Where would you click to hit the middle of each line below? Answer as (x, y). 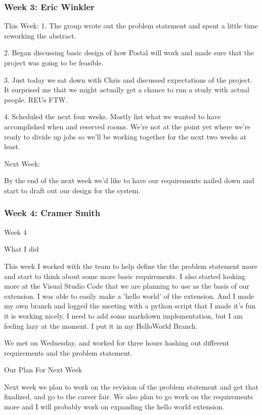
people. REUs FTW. (36, 99)
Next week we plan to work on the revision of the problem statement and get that (131, 386)
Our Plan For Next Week (43, 370)
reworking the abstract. (40, 35)
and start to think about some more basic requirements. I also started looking (125, 276)
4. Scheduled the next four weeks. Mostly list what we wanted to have (113, 116)
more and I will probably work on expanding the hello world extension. (114, 407)
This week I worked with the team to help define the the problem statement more (131, 266)
